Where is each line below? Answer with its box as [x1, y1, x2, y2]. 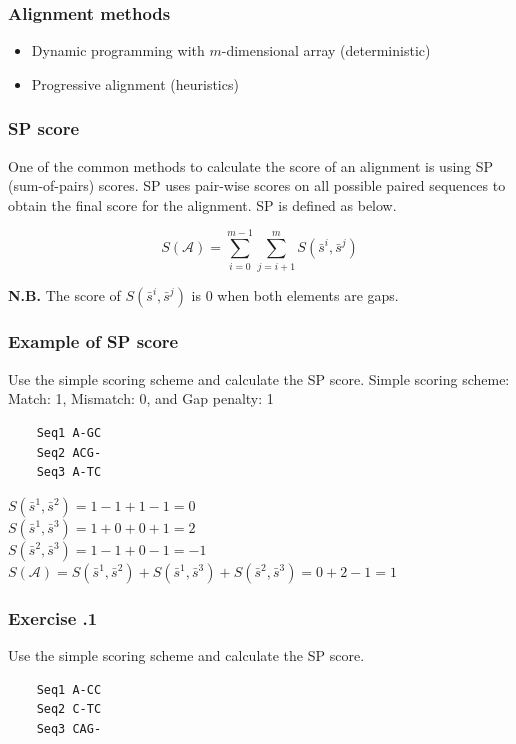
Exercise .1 [8, 605, 98, 630]
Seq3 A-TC [36, 465, 102, 480]
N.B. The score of [8, 284, 121, 305]
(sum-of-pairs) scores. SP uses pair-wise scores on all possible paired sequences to [8, 175, 506, 196]
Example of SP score [8, 329, 179, 354]
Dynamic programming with [31, 40, 205, 61]
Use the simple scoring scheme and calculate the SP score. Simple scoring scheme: [8, 368, 510, 389]
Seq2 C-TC [36, 702, 102, 717]
